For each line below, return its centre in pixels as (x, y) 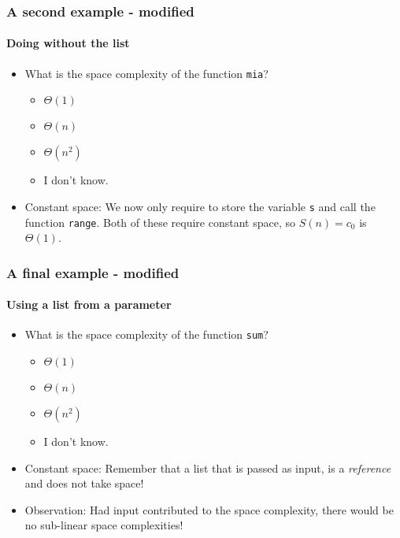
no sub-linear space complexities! (104, 525)
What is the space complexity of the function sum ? (146, 334)
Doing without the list (68, 43)
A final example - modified (93, 272)
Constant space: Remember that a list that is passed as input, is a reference (208, 468)
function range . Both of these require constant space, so (160, 222)
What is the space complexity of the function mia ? (146, 73)
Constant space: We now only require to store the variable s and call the (200, 206)
